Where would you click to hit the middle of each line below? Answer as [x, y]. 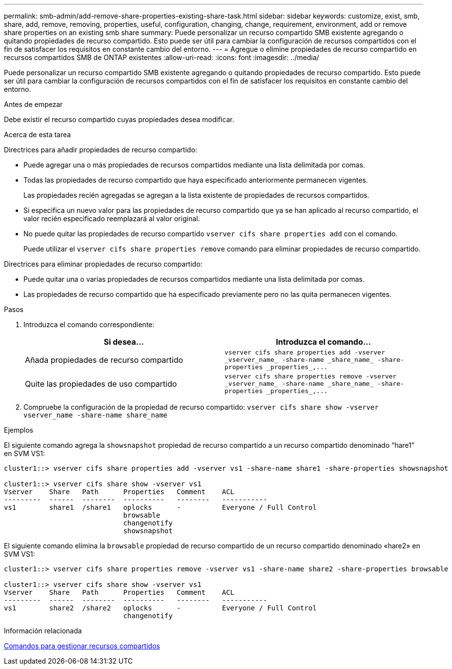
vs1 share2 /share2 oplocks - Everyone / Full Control [160, 608]
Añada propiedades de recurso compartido [104, 360]
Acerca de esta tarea [38, 135]
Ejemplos [19, 430]
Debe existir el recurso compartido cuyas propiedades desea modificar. [119, 119]
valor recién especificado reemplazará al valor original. [112, 219]
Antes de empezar [33, 104]
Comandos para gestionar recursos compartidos [82, 646]
